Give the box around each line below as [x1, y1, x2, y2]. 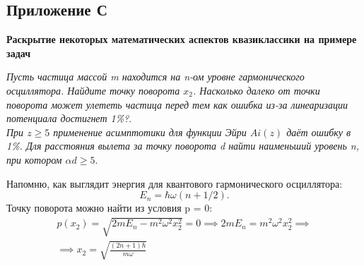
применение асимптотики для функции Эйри [53, 124, 247, 139]
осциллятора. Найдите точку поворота [6, 83, 180, 97]
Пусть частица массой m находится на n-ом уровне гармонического [6, 69, 305, 84]
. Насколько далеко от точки [192, 83, 320, 97]
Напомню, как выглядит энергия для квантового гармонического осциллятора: [6, 176, 343, 191]
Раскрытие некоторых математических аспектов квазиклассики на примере [6, 32, 357, 47]
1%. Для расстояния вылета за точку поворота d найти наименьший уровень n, [6, 138, 360, 153]
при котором [6, 152, 62, 167]
